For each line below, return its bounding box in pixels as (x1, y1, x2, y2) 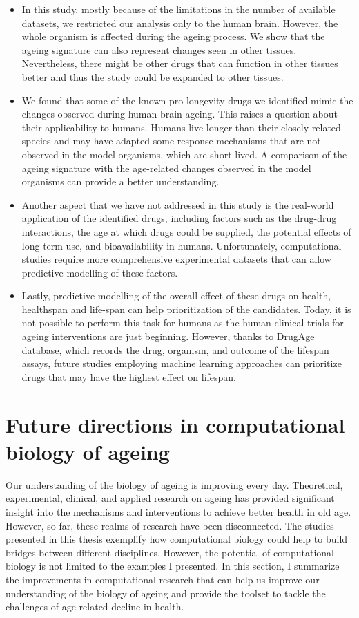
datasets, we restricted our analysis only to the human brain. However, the (21, 15, 338, 30)
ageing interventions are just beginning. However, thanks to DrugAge (21, 329, 315, 344)
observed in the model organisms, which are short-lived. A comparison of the (21, 147, 347, 161)
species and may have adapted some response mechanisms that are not (21, 133, 321, 148)
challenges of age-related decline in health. (6, 599, 184, 614)
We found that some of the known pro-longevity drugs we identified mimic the (21, 93, 353, 107)
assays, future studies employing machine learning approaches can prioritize (21, 356, 342, 371)
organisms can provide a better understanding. (21, 174, 220, 189)
